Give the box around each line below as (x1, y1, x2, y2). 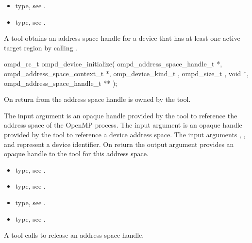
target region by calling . (4, 42, 77, 52)
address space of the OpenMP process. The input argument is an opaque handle (4, 120, 242, 130)
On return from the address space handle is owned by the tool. (4, 94, 191, 104)
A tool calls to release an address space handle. (4, 230, 144, 240)
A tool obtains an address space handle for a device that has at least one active (4, 33, 240, 43)
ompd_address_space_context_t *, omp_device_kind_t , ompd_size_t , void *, (4, 68, 249, 78)
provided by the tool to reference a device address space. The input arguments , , (4, 129, 246, 139)
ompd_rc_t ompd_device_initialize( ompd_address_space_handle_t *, (4, 59, 222, 69)
